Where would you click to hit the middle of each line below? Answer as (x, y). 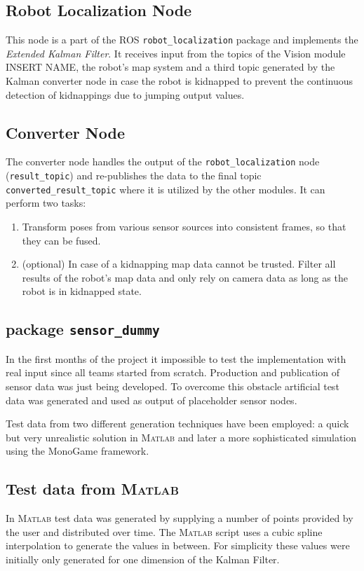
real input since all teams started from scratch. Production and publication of (173, 372)
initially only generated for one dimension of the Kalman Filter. (143, 559)
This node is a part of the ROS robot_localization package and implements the (182, 40)
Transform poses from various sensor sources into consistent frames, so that (184, 226)
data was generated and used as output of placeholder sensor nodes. (151, 400)
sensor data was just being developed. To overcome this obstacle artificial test (173, 386)
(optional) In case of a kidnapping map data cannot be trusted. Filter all (179, 264)
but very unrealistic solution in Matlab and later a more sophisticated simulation (181, 437)
